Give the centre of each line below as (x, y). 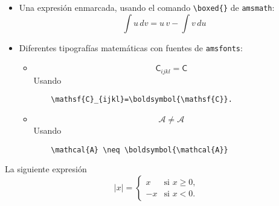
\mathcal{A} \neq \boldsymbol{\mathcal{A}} (139, 150)
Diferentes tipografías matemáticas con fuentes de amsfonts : (131, 47)
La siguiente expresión (46, 169)
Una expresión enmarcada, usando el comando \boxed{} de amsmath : (147, 7)
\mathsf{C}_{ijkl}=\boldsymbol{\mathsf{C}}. (142, 100)
